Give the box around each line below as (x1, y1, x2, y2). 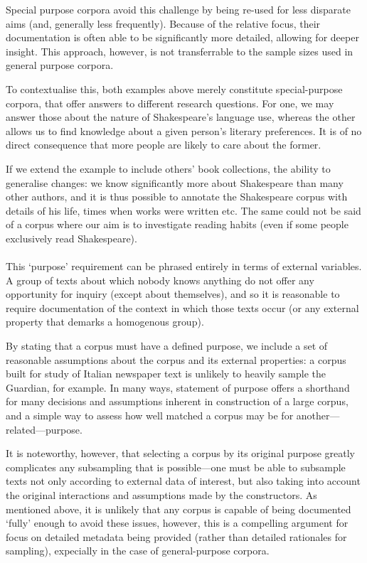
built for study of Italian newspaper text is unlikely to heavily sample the (6, 366, 326, 381)
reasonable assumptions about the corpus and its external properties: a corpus (6, 352, 346, 367)
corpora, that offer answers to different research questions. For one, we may (6, 95, 334, 110)
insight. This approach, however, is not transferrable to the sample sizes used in (6, 43, 353, 58)
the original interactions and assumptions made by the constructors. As (6, 488, 317, 502)
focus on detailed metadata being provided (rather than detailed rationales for (6, 529, 347, 544)
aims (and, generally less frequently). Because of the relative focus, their (6, 16, 321, 31)
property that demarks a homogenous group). (6, 314, 204, 329)
